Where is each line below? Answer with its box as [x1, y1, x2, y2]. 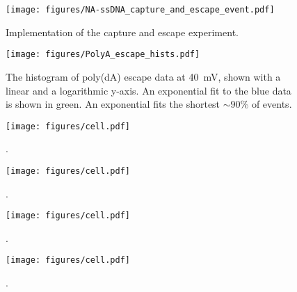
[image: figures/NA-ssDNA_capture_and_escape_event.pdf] [6, 5, 275, 15]
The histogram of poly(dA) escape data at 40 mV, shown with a [6, 69, 281, 83]
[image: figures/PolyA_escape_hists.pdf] [6, 49, 200, 60]
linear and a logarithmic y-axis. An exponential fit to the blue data [6, 83, 291, 97]
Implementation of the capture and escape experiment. [6, 24, 239, 39]
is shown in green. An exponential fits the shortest [6, 97, 220, 111]
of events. [251, 97, 292, 111]
